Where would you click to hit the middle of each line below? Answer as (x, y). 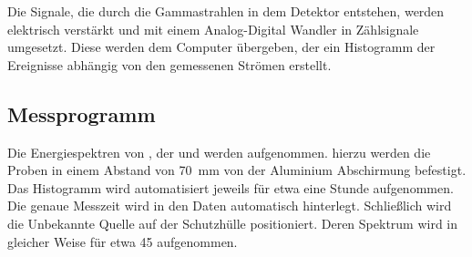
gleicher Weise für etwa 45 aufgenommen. (123, 241)
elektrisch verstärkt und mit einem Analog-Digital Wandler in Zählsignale (213, 29)
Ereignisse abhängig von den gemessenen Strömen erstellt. (169, 64)
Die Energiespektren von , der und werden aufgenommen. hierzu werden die (219, 152)
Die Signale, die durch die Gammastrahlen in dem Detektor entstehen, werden (226, 11)
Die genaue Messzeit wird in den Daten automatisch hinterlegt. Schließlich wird (230, 206)
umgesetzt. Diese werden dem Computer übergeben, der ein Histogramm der (221, 47)
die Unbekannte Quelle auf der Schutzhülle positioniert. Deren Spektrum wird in (233, 223)
